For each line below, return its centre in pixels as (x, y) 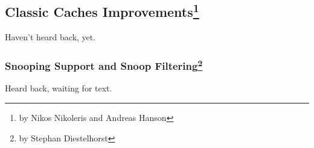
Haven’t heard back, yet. (50, 37)
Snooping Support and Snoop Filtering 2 (104, 65)
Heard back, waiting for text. (59, 88)
